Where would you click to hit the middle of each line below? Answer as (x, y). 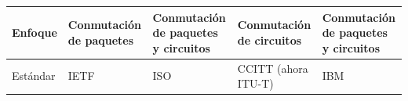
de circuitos (270, 40)
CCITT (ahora (273, 68)
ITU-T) (255, 83)
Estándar (34, 76)
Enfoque (35, 32)
